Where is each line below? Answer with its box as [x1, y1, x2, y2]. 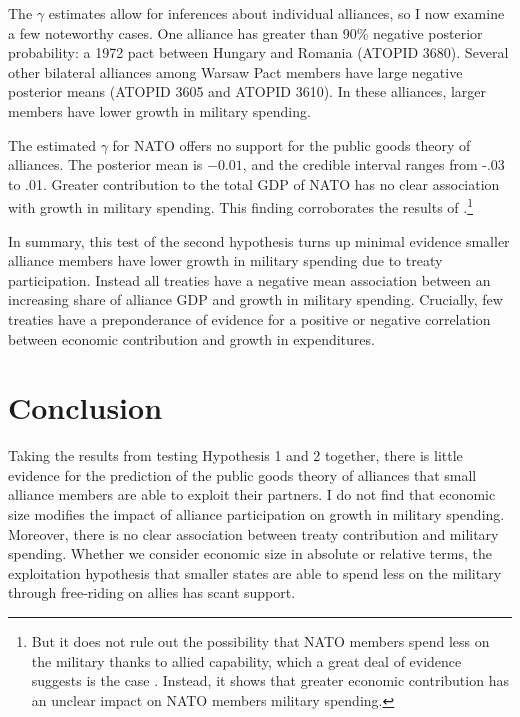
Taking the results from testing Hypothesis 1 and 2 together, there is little [8, 445, 463, 466]
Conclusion [8, 387, 163, 428]
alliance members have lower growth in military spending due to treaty [8, 250, 443, 271]
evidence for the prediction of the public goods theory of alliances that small [8, 464, 477, 485]
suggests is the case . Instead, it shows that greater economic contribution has [31, 670, 509, 691]
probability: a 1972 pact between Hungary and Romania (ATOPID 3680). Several [8, 42, 509, 63]
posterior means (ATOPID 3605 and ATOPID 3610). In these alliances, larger [8, 81, 487, 102]
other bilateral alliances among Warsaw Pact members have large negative [8, 61, 463, 82]
